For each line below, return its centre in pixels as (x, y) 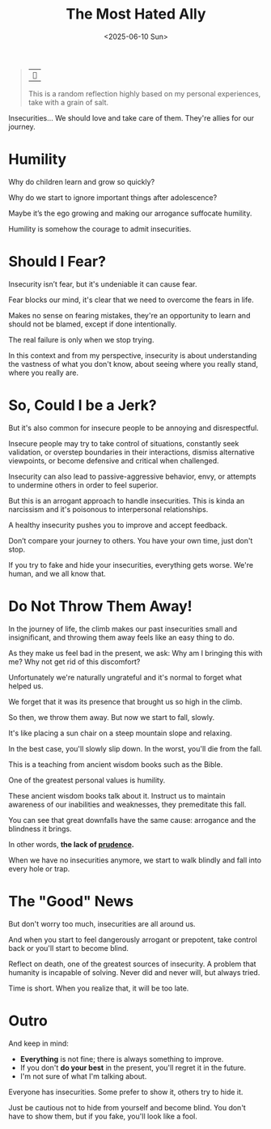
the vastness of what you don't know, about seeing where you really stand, (133, 364)
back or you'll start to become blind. (69, 948)
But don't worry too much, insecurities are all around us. (102, 923)
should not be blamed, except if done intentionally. (93, 324)
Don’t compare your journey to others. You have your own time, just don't (131, 540)
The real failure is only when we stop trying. (81, 339)
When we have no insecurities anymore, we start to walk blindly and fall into (135, 860)
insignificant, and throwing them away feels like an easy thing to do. (121, 637)
